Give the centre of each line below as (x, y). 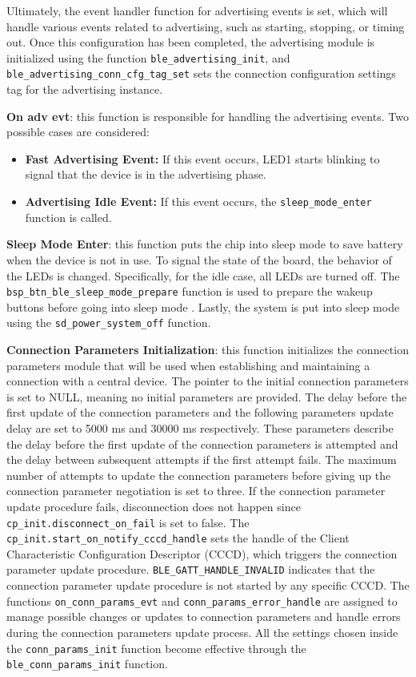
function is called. (68, 217)
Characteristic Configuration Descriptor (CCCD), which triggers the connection (202, 553)
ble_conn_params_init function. (87, 664)
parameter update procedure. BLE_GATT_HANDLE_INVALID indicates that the (191, 569)
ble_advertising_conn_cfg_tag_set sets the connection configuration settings (201, 73)
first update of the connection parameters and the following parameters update (200, 412)
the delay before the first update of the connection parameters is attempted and (202, 443)
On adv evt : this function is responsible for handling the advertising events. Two (208, 116)
